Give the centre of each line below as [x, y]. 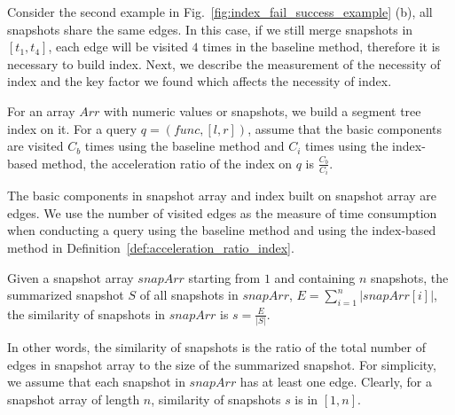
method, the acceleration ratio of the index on [166, 163]
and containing [315, 277]
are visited [35, 146]
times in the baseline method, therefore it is [322, 47]
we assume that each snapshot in [96, 382]
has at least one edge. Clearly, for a [336, 382]
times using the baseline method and [184, 146]
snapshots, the [409, 277]
